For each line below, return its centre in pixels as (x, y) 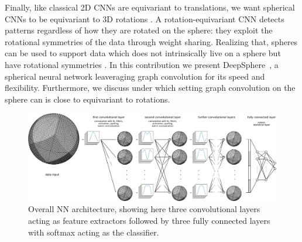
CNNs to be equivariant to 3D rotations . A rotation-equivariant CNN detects (145, 18)
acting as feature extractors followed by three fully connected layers (149, 220)
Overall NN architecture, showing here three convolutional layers (144, 209)
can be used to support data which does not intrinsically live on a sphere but (143, 53)
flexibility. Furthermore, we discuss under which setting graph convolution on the (150, 88)
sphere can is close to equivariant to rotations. (87, 99)
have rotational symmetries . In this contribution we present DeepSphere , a (142, 64)
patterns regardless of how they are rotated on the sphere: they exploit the (139, 30)
